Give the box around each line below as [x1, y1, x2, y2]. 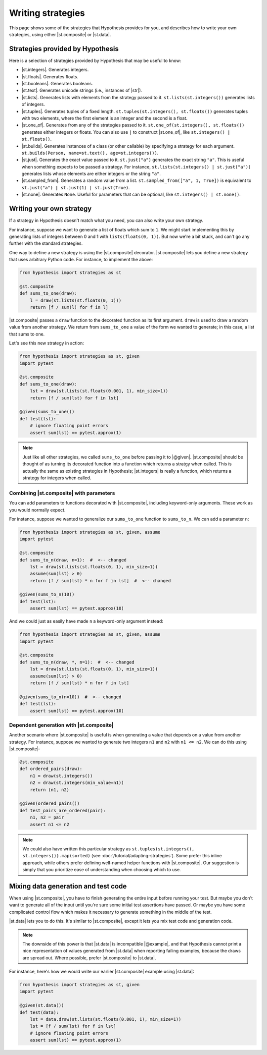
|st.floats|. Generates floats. [21, 73, 79, 79]
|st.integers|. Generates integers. [21, 67, 89, 73]
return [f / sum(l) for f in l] [30, 305, 109, 310]
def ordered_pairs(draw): [19, 766, 83, 772]
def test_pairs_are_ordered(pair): [19, 808, 106, 813]
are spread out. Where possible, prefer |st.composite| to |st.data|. [22, 954, 156, 961]
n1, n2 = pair [30, 815, 64, 820]
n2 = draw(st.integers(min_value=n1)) [30, 780, 124, 785]
